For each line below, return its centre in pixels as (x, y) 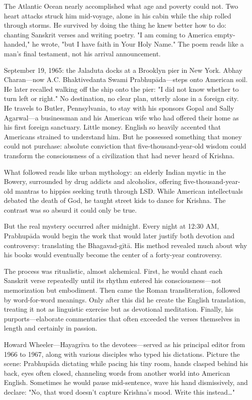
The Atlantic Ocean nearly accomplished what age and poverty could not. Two (121, 6)
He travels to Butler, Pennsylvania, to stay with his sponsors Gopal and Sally (119, 108)
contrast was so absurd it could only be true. (71, 209)
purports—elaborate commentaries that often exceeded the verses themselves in (122, 318)
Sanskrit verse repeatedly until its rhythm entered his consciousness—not (113, 280)
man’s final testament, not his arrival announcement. (82, 53)
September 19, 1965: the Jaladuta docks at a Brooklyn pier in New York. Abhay (123, 70)
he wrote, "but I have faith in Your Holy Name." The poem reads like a (138, 44)
